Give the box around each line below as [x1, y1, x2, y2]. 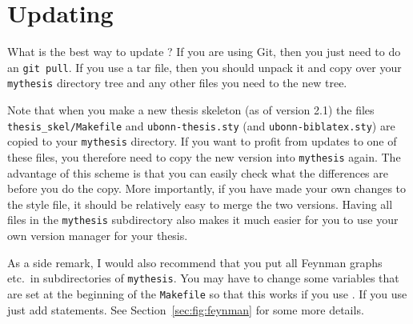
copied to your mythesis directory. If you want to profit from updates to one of [7, 133, 397, 150]
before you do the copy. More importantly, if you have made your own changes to [7, 180, 407, 197]
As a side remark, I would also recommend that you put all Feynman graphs [7, 254, 383, 270]
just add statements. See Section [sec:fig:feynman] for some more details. [7, 301, 364, 318]
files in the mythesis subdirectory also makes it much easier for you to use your [7, 211, 399, 228]
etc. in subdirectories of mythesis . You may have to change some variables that [7, 270, 399, 286]
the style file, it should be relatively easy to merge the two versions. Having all [7, 195, 393, 212]
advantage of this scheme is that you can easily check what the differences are [7, 164, 388, 181]
